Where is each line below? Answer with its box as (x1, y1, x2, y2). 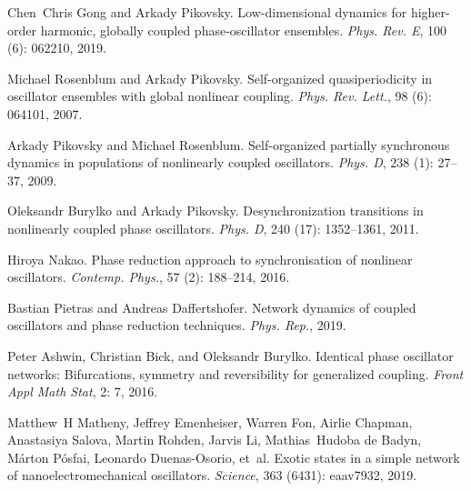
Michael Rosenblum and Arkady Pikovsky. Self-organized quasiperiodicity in (7, 68, 433, 87)
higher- (410, 3, 450, 21)
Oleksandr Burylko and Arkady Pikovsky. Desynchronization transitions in (7, 201, 424, 220)
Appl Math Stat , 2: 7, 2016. (7, 382, 158, 401)
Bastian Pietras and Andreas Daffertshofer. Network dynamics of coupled (7, 297, 416, 316)
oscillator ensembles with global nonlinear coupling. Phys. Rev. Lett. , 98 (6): (7, 86, 432, 105)
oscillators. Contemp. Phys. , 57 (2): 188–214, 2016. (7, 267, 290, 286)
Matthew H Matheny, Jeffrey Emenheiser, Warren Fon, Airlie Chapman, (7, 412, 413, 431)
